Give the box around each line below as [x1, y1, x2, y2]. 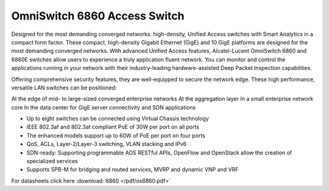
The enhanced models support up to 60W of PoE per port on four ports [26, 131, 205, 139]
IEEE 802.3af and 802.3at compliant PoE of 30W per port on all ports [26, 123, 200, 131]
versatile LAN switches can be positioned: [11, 84, 117, 91]
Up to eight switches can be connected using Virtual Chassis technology [26, 115, 210, 122]
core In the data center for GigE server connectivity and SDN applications [11, 103, 196, 111]
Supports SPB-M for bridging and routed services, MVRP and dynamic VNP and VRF [26, 166, 239, 173]
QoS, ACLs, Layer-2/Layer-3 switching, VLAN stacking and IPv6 [26, 141, 187, 148]
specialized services [26, 158, 79, 165]
